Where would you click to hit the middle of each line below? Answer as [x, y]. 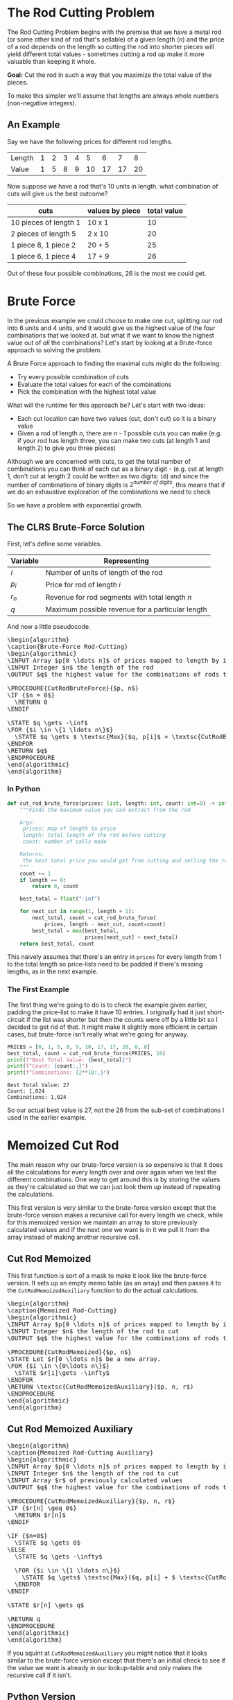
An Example [34, 125]
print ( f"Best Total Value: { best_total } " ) [69, 1060]
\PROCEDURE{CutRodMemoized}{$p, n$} [69, 1352]
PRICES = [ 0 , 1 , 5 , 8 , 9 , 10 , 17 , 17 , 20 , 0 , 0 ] [79, 1047]
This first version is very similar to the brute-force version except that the [112, 1208]
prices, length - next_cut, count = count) [105, 924]
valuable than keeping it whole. [52, 61]
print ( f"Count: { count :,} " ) [48, 1066]
